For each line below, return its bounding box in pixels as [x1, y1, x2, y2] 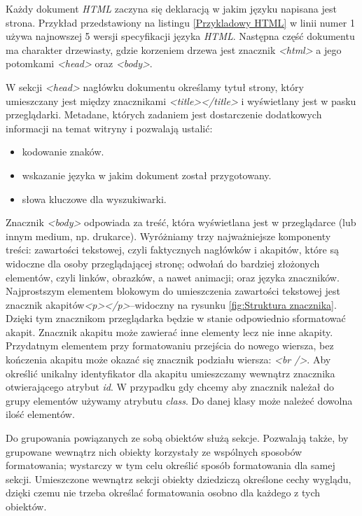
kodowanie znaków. [22, 144, 104, 159]
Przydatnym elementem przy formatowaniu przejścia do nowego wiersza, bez [6, 338, 334, 353]
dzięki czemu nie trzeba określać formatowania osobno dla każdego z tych [6, 485, 320, 500]
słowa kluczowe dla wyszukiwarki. [22, 191, 167, 206]
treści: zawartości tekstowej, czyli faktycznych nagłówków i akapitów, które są [6, 242, 339, 257]
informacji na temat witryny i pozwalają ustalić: [6, 120, 213, 135]
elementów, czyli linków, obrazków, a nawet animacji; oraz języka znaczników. [6, 270, 340, 284]
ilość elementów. [6, 407, 75, 421]
